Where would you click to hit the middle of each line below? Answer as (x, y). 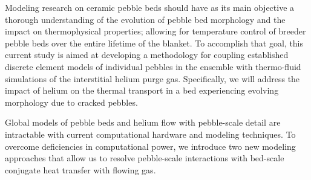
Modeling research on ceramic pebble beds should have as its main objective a (150, 7)
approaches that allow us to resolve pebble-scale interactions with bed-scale (145, 158)
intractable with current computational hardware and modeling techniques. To (150, 134)
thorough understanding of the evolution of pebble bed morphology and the (145, 19)
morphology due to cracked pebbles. (71, 102)
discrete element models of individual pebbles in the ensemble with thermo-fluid (153, 66)
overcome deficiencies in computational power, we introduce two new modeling (150, 146)
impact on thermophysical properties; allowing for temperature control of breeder (155, 31)
